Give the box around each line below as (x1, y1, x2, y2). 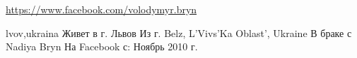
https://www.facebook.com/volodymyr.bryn (6, 2, 197, 16)
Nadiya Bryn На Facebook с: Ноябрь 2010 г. (6, 39, 198, 54)
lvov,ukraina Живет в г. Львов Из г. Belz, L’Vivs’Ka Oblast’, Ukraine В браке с (6, 25, 352, 40)
